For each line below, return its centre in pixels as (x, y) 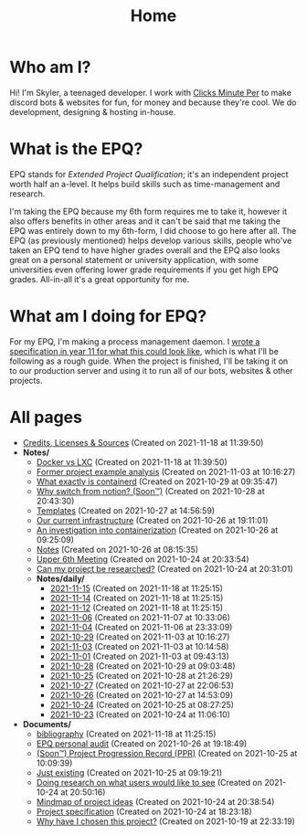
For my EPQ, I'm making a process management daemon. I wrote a (135, 341)
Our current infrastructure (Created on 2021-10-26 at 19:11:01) (152, 520)
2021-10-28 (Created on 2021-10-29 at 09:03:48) (143, 666)
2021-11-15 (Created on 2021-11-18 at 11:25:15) (137, 588)
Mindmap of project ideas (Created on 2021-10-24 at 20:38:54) (155, 801)
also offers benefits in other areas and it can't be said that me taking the (145, 221)
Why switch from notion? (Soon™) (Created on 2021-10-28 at (150, 491)
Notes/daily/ (60, 578)
